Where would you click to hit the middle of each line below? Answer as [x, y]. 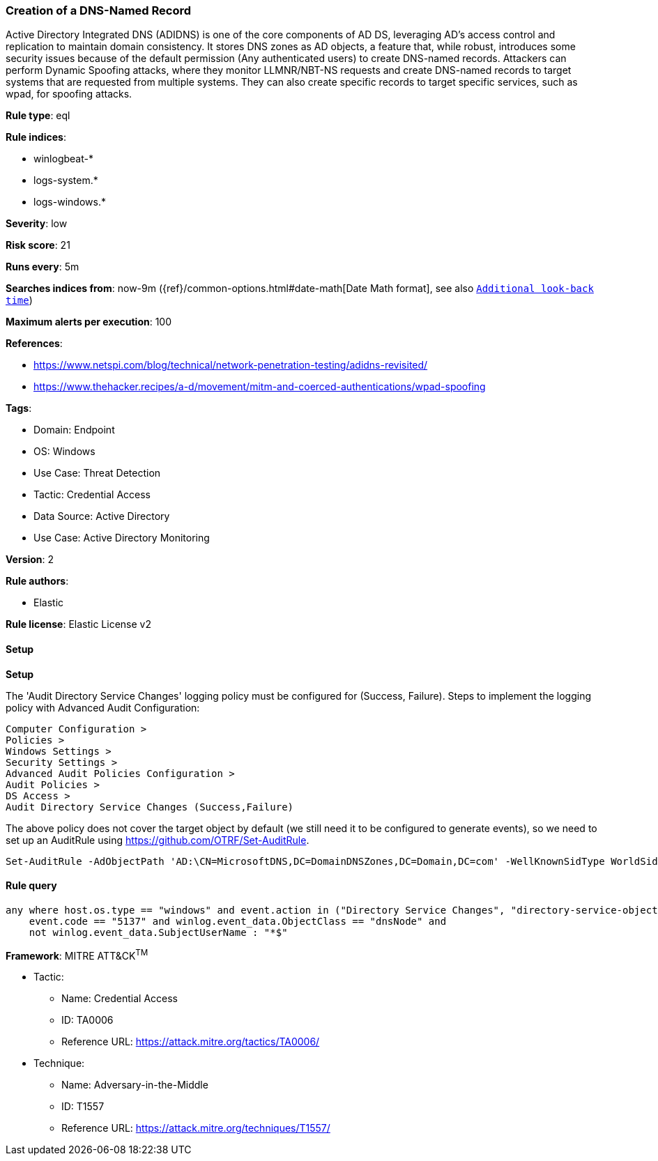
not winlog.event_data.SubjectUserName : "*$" [158, 932]
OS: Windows [64, 452]
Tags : [19, 408]
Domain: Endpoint [74, 430]
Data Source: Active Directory [102, 516]
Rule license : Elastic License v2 [78, 624]
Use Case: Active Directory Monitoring [122, 538]
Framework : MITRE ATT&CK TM [77, 954]
